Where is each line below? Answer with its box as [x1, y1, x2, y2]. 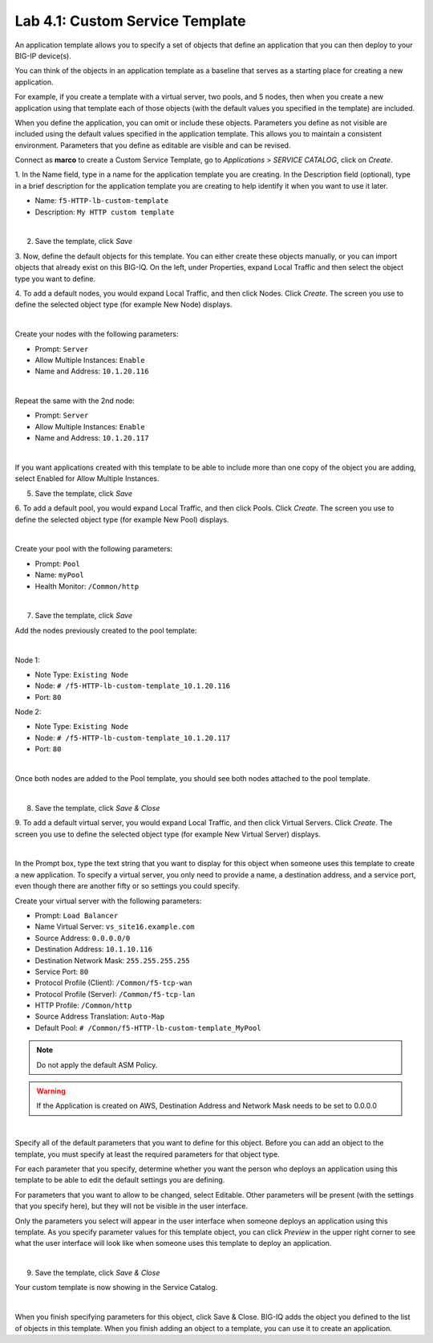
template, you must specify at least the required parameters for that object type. [14, 1149, 280, 1159]
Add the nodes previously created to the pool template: [14, 625, 197, 635]
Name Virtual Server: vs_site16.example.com [34, 922, 196, 931]
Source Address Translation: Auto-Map [34, 1011, 164, 1021]
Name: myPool [34, 570, 84, 580]
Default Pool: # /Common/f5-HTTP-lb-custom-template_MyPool [34, 1023, 261, 1032]
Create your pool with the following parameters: [14, 544, 172, 554]
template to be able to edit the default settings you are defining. [14, 1175, 225, 1185]
